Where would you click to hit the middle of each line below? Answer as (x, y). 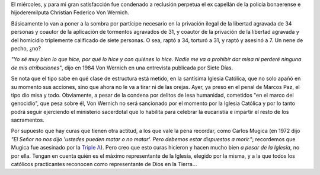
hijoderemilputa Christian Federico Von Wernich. (70, 12)
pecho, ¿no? (26, 48)
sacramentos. (28, 120)
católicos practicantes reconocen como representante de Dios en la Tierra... (104, 164)
